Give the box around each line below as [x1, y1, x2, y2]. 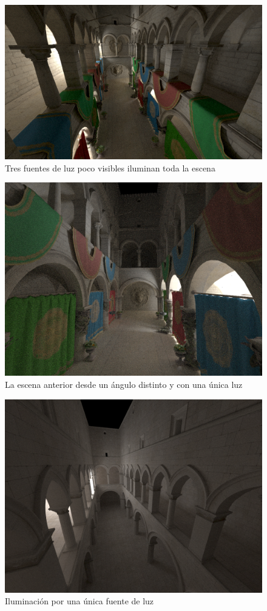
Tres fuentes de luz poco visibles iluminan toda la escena [5, 161, 215, 174]
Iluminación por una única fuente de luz [5, 595, 154, 607]
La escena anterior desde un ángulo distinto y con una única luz [5, 378, 243, 391]
